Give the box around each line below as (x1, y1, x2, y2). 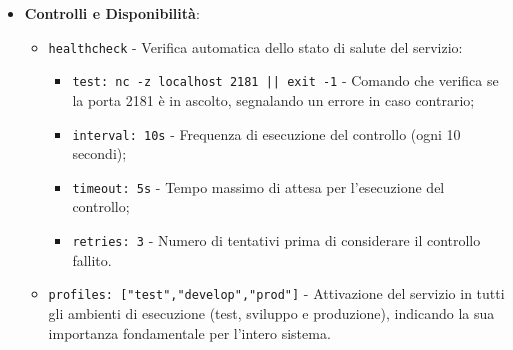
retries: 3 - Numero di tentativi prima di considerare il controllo (72, 230, 481, 250)
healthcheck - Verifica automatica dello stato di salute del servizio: (48, 36, 463, 57)
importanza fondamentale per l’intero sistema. (48, 322, 331, 343)
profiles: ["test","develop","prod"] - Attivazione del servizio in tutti (48, 283, 505, 304)
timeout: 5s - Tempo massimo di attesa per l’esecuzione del (72, 176, 445, 197)
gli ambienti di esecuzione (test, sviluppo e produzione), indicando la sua (48, 302, 495, 323)
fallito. (72, 249, 112, 270)
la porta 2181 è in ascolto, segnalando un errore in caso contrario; (72, 89, 475, 110)
